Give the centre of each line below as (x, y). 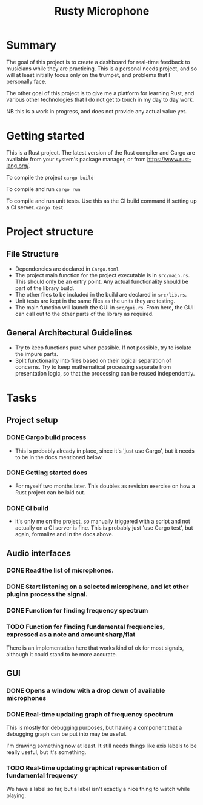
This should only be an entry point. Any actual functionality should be (102, 281)
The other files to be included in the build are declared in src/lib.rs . (101, 294)
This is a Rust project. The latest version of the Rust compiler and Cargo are (101, 152)
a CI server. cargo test (35, 207)
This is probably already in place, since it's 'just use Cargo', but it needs (105, 451)
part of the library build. (45, 288)
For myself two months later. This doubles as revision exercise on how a (105, 486)
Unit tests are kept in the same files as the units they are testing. (95, 301)
